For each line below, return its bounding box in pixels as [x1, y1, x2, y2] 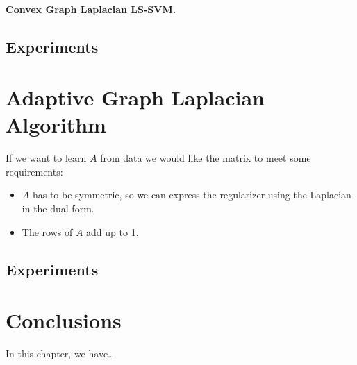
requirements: [6, 164, 63, 178]
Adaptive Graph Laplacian [6, 83, 265, 112]
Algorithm [6, 110, 106, 139]
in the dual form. [22, 201, 94, 216]
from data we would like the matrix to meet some [100, 151, 311, 165]
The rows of [22, 224, 73, 239]
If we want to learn [6, 151, 87, 165]
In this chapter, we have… [6, 346, 115, 361]
